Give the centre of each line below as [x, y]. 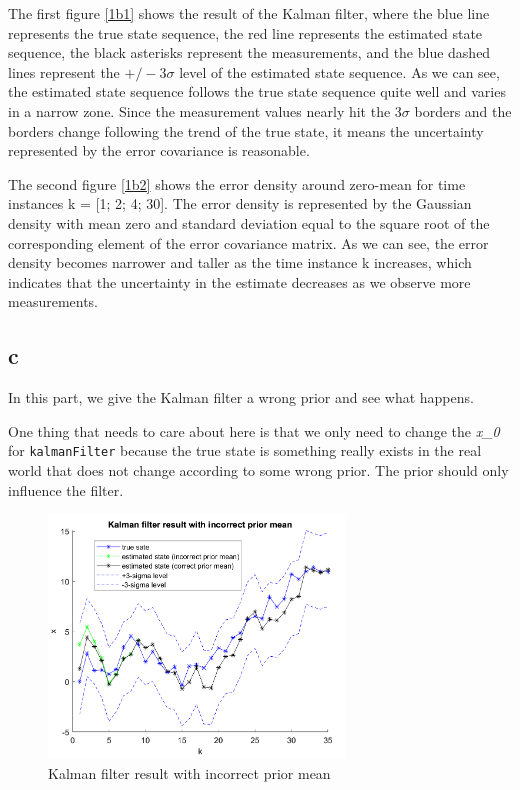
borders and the [463, 110]
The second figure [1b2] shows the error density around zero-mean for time [237, 183]
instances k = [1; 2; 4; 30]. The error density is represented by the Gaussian [240, 203]
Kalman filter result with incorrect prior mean [189, 772]
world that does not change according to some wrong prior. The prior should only [258, 469]
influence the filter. [66, 489]
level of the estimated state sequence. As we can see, [339, 71]
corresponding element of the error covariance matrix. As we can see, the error [248, 242]
